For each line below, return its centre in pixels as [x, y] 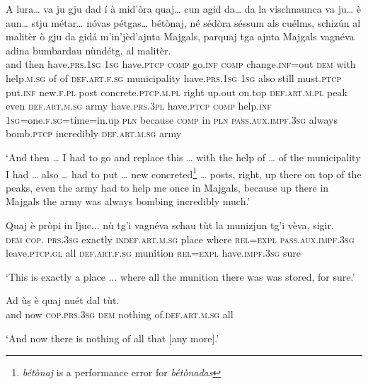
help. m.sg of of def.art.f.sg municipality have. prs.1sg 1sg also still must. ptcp [174, 77]
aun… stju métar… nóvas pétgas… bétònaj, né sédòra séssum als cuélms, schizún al [183, 22]
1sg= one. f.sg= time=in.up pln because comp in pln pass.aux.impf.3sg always [172, 119]
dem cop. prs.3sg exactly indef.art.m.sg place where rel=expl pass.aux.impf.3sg [180, 239]
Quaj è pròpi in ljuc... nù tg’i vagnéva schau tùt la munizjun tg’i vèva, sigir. [170, 225]
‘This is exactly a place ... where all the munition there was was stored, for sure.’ [180, 276]
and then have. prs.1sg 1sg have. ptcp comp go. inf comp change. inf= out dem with [181, 64]
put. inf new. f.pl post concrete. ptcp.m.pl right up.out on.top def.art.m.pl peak [177, 92]
